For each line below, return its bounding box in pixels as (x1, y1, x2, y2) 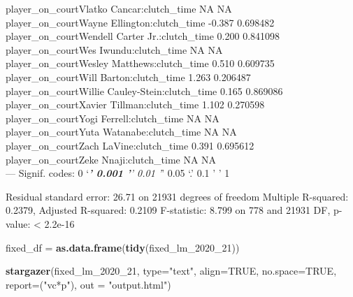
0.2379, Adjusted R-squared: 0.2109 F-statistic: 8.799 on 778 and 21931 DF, (6, 203, 331, 217)
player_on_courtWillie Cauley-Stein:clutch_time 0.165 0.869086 (6, 83, 283, 98)
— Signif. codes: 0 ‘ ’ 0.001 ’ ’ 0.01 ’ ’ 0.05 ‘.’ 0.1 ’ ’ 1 (6, 166, 230, 180)
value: (6, 216, 31, 231)
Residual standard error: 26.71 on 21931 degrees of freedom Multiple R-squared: (6, 189, 349, 203)
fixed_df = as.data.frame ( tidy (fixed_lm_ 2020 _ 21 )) (6, 240, 240, 254)
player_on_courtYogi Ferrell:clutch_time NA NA (6, 110, 219, 125)
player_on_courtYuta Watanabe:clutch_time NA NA (6, 124, 237, 139)
